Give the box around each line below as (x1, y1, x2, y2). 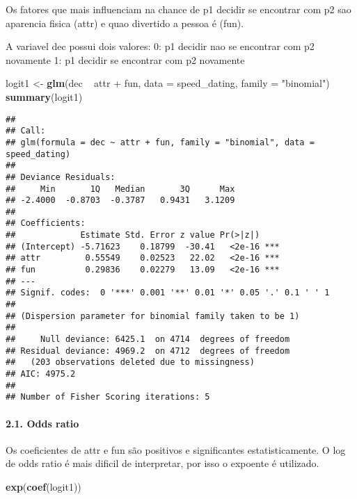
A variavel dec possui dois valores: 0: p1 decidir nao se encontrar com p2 (6, 39, 315, 54)
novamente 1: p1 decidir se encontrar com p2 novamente (6, 52, 245, 67)
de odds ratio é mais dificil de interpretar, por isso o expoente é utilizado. (6, 456, 319, 471)
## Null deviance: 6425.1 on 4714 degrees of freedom (6, 334, 290, 345)
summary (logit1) (6, 89, 83, 104)
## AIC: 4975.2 (6, 369, 76, 379)
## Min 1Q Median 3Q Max (6, 183, 235, 194)
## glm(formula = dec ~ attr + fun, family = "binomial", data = (6, 137, 315, 147)
